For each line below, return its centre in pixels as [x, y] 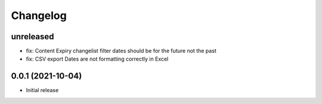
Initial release [42, 90]
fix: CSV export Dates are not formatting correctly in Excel [97, 59]
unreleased [32, 37]
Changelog [39, 15]
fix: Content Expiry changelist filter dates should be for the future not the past [121, 51]
